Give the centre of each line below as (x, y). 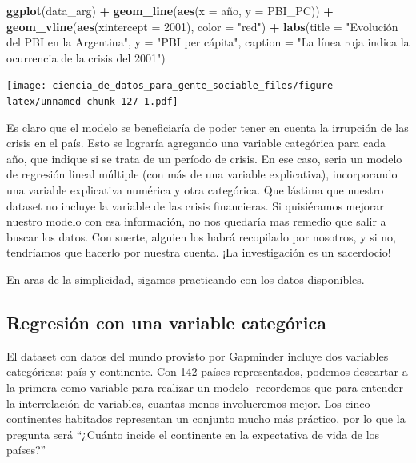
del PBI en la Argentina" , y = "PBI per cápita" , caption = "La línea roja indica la (208, 42)
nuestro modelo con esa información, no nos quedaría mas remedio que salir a (196, 221)
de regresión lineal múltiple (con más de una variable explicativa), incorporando (202, 174)
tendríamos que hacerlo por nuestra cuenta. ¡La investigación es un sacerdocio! (199, 252)
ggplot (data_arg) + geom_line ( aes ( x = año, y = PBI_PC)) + (170, 10)
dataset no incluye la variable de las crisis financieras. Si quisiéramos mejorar (195, 205)
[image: (27, 86)
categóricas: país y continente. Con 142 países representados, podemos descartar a (207, 371)
